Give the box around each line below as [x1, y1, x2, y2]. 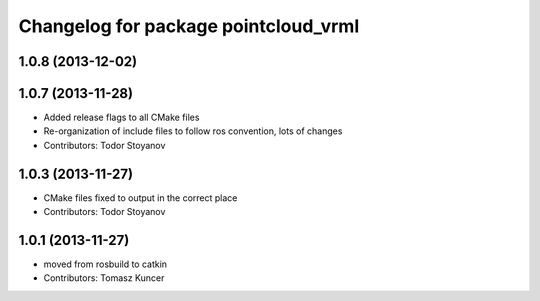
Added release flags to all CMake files [43, 111, 200, 124]
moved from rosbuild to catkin [43, 258, 168, 270]
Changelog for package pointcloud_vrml [18, 15, 360, 37]
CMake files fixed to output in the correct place [43, 191, 238, 204]
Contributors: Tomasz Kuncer [43, 272, 165, 284]
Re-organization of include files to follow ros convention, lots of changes [43, 125, 343, 137]
